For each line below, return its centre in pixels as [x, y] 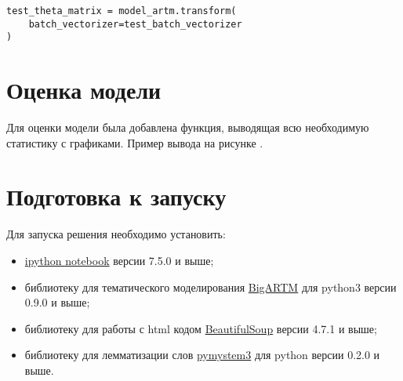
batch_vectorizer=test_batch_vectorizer [135, 24]
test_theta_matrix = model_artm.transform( [122, 11]
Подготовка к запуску [116, 196]
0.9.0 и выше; [57, 302]
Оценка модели [84, 90]
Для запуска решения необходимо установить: [116, 234]
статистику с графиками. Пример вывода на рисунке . [135, 142]
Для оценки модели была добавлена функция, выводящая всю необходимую [188, 127]
